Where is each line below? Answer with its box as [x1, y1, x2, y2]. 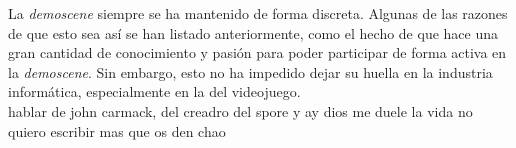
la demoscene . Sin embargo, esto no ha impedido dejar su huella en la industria [8, 61, 493, 82]
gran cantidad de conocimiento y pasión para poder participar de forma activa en [8, 42, 507, 63]
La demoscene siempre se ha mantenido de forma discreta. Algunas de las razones [8, 3, 508, 23]
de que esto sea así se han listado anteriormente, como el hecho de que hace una [8, 22, 498, 43]
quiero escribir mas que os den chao [8, 120, 226, 141]
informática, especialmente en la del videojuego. [8, 81, 301, 102]
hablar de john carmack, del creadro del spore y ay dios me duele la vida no [8, 100, 473, 121]
